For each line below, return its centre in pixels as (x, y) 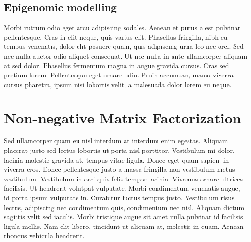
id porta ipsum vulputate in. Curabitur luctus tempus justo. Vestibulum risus (119, 198)
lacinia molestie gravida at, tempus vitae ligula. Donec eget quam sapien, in (117, 159)
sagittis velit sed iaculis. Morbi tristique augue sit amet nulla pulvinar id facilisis (124, 217)
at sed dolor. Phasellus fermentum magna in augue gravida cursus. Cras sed (117, 65)
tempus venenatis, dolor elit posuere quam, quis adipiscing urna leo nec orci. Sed (124, 46)
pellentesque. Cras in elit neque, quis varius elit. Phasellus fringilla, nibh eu (116, 37)
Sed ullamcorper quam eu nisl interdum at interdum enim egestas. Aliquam (116, 141)
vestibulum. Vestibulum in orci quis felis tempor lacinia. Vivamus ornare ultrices (124, 178)
